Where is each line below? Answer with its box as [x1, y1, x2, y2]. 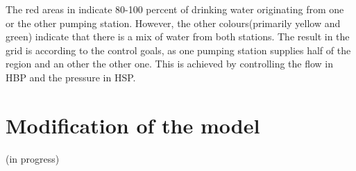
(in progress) [6, 151, 60, 165]
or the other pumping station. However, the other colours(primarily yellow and [6, 15, 341, 30]
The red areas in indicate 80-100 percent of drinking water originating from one [6, 2, 344, 16]
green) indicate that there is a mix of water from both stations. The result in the [6, 29, 350, 44]
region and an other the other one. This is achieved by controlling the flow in [6, 56, 334, 71]
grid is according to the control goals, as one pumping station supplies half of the [6, 42, 351, 57]
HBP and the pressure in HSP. [6, 70, 136, 84]
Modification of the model [6, 111, 260, 139]
